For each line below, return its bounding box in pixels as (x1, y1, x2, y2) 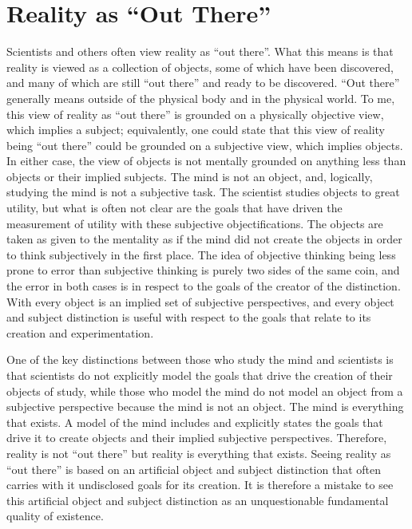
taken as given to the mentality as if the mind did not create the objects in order (6, 231, 402, 247)
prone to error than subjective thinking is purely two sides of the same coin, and (6, 262, 400, 278)
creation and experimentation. (6, 324, 154, 341)
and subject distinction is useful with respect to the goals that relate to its (6, 309, 371, 326)
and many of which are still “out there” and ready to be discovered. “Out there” (6, 74, 400, 91)
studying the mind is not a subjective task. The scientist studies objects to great (6, 184, 400, 200)
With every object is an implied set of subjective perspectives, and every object (6, 293, 394, 310)
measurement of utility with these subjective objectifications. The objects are (6, 215, 383, 231)
